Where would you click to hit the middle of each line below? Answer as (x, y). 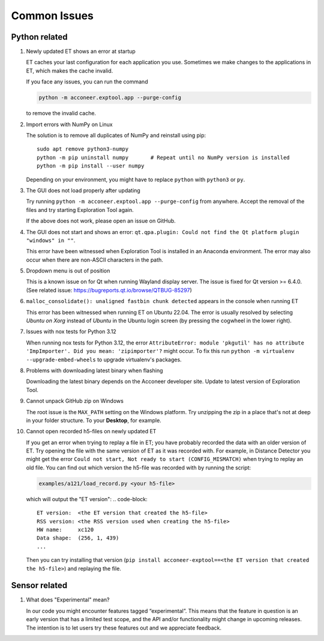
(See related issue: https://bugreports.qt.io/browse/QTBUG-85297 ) (109, 290)
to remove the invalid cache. (61, 113)
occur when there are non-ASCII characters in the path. (94, 260)
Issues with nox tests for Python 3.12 (71, 332)
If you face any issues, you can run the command (87, 82)
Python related (40, 37)
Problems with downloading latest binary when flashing (94, 370)
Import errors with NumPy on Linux (70, 124)
